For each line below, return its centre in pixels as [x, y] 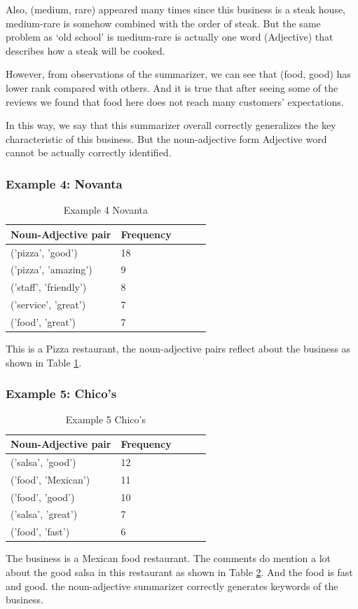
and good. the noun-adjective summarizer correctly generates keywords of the [172, 586]
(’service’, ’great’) [48, 304]
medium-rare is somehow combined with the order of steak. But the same [163, 23]
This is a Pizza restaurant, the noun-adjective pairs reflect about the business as [178, 349]
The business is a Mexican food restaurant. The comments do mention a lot [168, 558]
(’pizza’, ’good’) [44, 252]
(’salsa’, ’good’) [43, 461]
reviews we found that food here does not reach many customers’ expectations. [175, 101]
